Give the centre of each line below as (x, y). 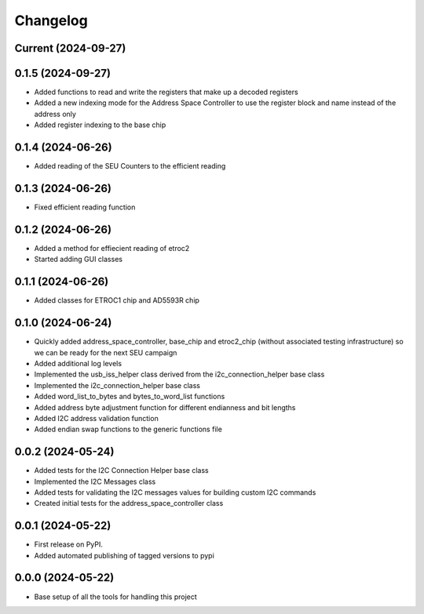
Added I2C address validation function (96, 418)
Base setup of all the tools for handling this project (116, 597)
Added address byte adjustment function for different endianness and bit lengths (165, 407)
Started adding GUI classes (79, 260)
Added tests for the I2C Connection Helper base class (121, 470)
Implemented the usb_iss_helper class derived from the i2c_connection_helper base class (179, 374)
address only (55, 114)
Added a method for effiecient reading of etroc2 (112, 248)
